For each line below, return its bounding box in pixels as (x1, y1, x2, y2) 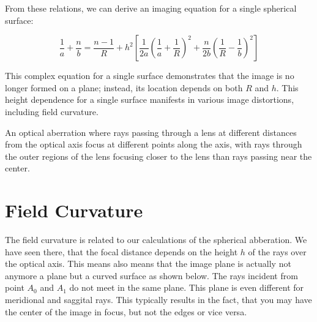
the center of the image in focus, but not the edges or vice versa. (5, 305, 247, 318)
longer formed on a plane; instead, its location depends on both (5, 81, 243, 94)
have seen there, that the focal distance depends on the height (5, 245, 238, 258)
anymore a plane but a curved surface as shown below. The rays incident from (5, 269, 298, 282)
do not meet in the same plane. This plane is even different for (69, 281, 304, 294)
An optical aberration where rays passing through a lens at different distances (5, 125, 297, 138)
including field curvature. (5, 105, 99, 118)
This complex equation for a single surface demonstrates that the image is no (5, 69, 294, 82)
